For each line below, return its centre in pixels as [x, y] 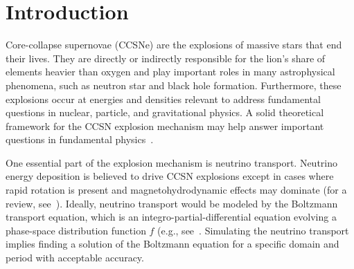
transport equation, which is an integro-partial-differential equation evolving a [171, 217]
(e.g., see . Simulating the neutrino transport [253, 230]
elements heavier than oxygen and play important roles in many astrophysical [170, 72]
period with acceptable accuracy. [75, 258]
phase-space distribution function [76, 230]
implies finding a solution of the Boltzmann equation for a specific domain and [172, 244]
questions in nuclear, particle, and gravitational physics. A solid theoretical [165, 112]
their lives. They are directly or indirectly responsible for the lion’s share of [166, 58]
